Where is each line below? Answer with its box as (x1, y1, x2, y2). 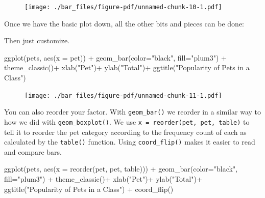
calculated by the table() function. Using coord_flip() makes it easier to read (4, 136, 255, 147)
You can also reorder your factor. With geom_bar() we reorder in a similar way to (4, 106, 261, 117)
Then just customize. (4, 35, 70, 46)
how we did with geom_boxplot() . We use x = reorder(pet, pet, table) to (4, 116, 250, 127)
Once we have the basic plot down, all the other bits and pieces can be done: (4, 18, 245, 29)
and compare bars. (4, 146, 62, 157)
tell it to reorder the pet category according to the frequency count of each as (4, 126, 247, 137)
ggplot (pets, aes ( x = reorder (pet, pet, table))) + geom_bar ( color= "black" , (4, 163, 238, 174)
